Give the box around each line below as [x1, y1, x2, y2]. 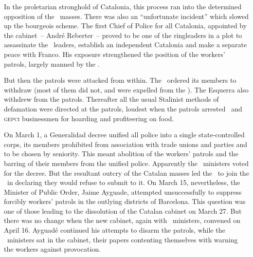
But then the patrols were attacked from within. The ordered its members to [4, 75, 236, 85]
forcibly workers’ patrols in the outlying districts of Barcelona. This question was [4, 196, 246, 206]
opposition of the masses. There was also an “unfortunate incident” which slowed [4, 11, 249, 21]
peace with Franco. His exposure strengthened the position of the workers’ [4, 49, 225, 59]
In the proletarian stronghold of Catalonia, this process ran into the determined [4, 1, 242, 11]
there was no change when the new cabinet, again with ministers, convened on [4, 215, 240, 225]
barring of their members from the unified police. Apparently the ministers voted [4, 158, 249, 168]
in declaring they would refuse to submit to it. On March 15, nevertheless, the [7, 177, 240, 187]
